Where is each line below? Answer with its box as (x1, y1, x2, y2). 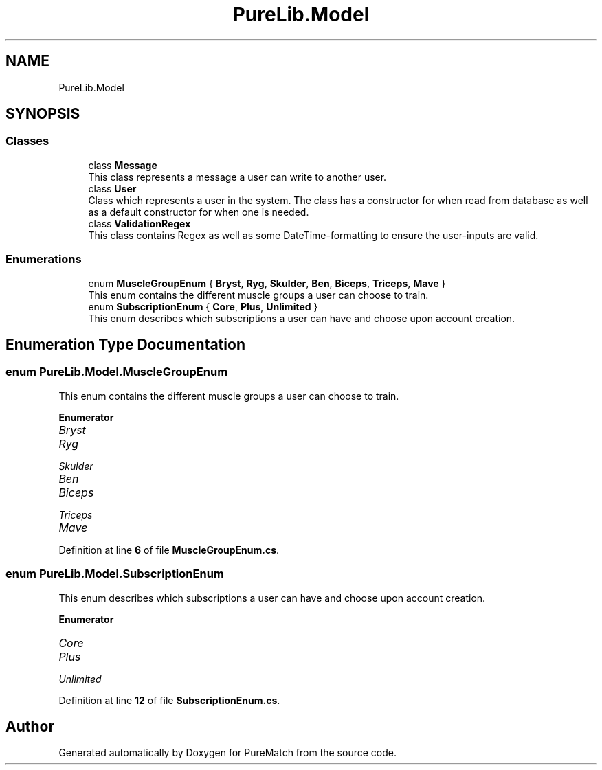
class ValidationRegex (88, 217, 191, 229)
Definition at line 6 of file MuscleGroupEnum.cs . (58, 543, 280, 556)
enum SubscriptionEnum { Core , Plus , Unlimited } (88, 300, 318, 313)
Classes (5, 134, 49, 148)
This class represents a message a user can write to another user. (88, 170, 387, 183)
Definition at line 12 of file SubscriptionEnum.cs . (58, 694, 280, 706)
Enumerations (5, 252, 82, 267)
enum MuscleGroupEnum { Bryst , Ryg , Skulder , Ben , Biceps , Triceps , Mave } (88, 277, 446, 289)
